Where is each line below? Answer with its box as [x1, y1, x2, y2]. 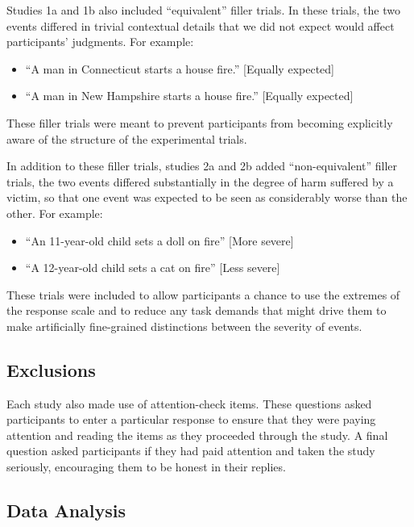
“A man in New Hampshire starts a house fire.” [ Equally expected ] [25, 87, 354, 104]
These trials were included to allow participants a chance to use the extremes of [6, 286, 400, 303]
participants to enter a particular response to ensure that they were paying [6, 411, 376, 428]
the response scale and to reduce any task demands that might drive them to [6, 302, 387, 319]
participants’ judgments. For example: [6, 33, 194, 50]
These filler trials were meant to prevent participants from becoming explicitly [6, 114, 393, 131]
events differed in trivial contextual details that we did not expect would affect [6, 17, 395, 34]
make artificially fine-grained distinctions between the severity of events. [6, 317, 362, 334]
